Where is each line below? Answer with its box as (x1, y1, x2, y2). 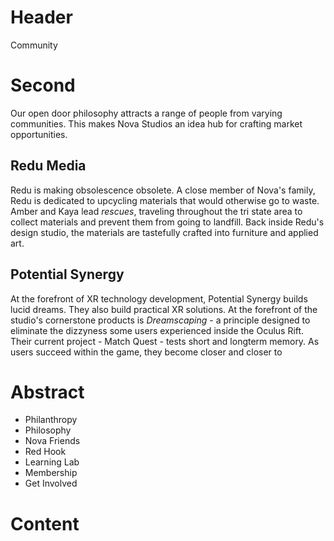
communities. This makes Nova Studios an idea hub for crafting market (10, 117, 303, 130)
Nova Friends (24, 435, 81, 447)
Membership (24, 467, 78, 479)
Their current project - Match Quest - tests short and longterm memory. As (10, 335, 320, 347)
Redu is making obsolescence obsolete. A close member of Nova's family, (10, 184, 316, 196)
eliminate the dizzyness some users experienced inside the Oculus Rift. (10, 324, 305, 336)
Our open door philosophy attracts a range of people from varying (10, 107, 283, 119)
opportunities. (10, 128, 68, 140)
